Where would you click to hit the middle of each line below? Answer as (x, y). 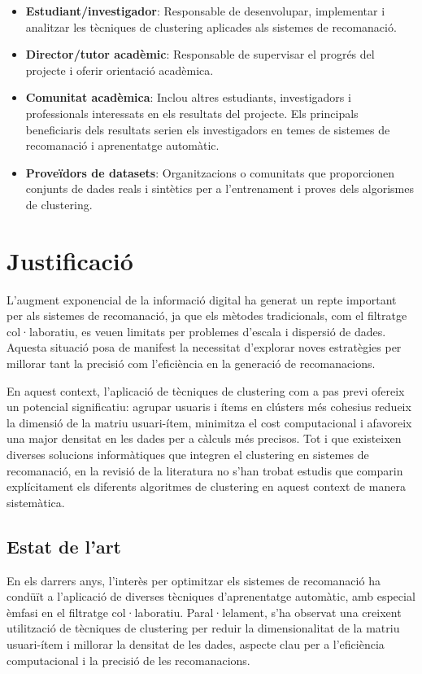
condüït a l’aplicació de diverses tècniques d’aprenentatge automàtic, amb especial (211, 596)
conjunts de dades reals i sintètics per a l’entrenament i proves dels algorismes (220, 188)
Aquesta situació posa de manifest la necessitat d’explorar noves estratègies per (204, 347)
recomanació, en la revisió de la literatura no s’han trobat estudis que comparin (205, 470)
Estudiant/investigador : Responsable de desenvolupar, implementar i (205, 11)
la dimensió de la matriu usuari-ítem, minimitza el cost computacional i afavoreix (209, 422)
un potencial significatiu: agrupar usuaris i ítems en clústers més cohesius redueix (209, 407)
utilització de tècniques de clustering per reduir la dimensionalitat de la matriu (203, 628)
